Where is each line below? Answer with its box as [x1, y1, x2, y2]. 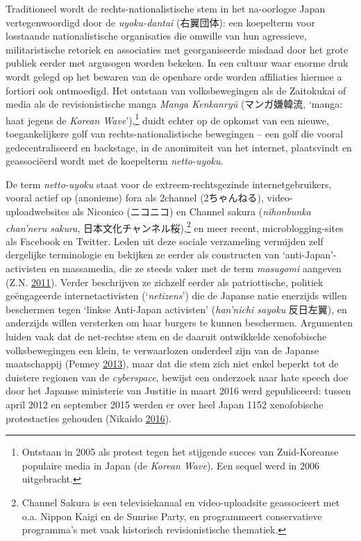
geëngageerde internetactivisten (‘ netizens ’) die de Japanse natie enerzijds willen [6, 288, 347, 303]
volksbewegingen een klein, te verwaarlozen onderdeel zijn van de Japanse [6, 342, 319, 357]
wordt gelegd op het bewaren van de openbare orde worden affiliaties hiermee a [6, 69, 342, 83]
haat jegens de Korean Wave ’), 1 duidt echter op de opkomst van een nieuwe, [6, 110, 329, 127]
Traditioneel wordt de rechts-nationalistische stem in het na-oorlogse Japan [6, 1, 326, 15]
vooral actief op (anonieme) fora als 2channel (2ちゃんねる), [6, 190, 264, 205]
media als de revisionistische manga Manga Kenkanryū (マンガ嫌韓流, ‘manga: [6, 97, 343, 111]
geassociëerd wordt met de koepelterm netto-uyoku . [6, 153, 224, 168]
